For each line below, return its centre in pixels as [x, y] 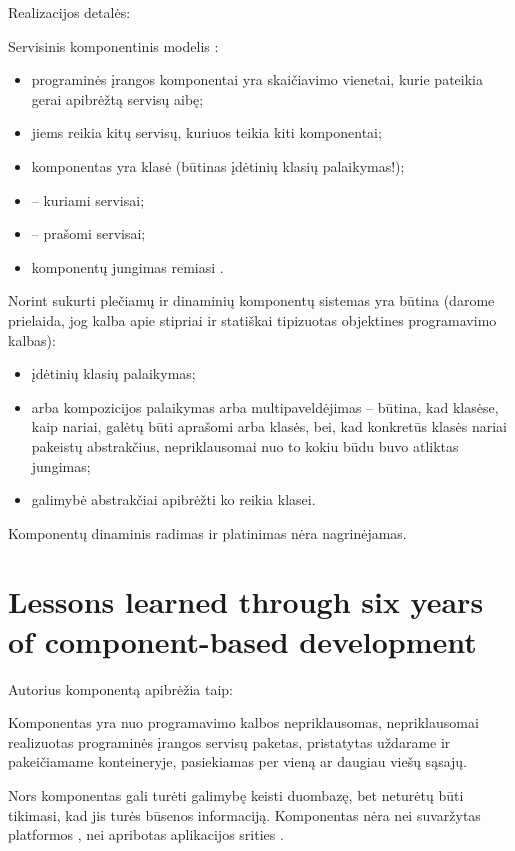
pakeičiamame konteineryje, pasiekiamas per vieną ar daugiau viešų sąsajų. [238, 761]
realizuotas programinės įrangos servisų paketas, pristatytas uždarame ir [229, 741]
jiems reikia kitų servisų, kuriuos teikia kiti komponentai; [206, 132]
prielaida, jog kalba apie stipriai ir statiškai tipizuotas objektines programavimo [252, 319]
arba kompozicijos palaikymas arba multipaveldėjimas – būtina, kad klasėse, [265, 406]
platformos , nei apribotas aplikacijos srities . [146, 834]
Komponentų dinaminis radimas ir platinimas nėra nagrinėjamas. [207, 532]
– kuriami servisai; [88, 199]
